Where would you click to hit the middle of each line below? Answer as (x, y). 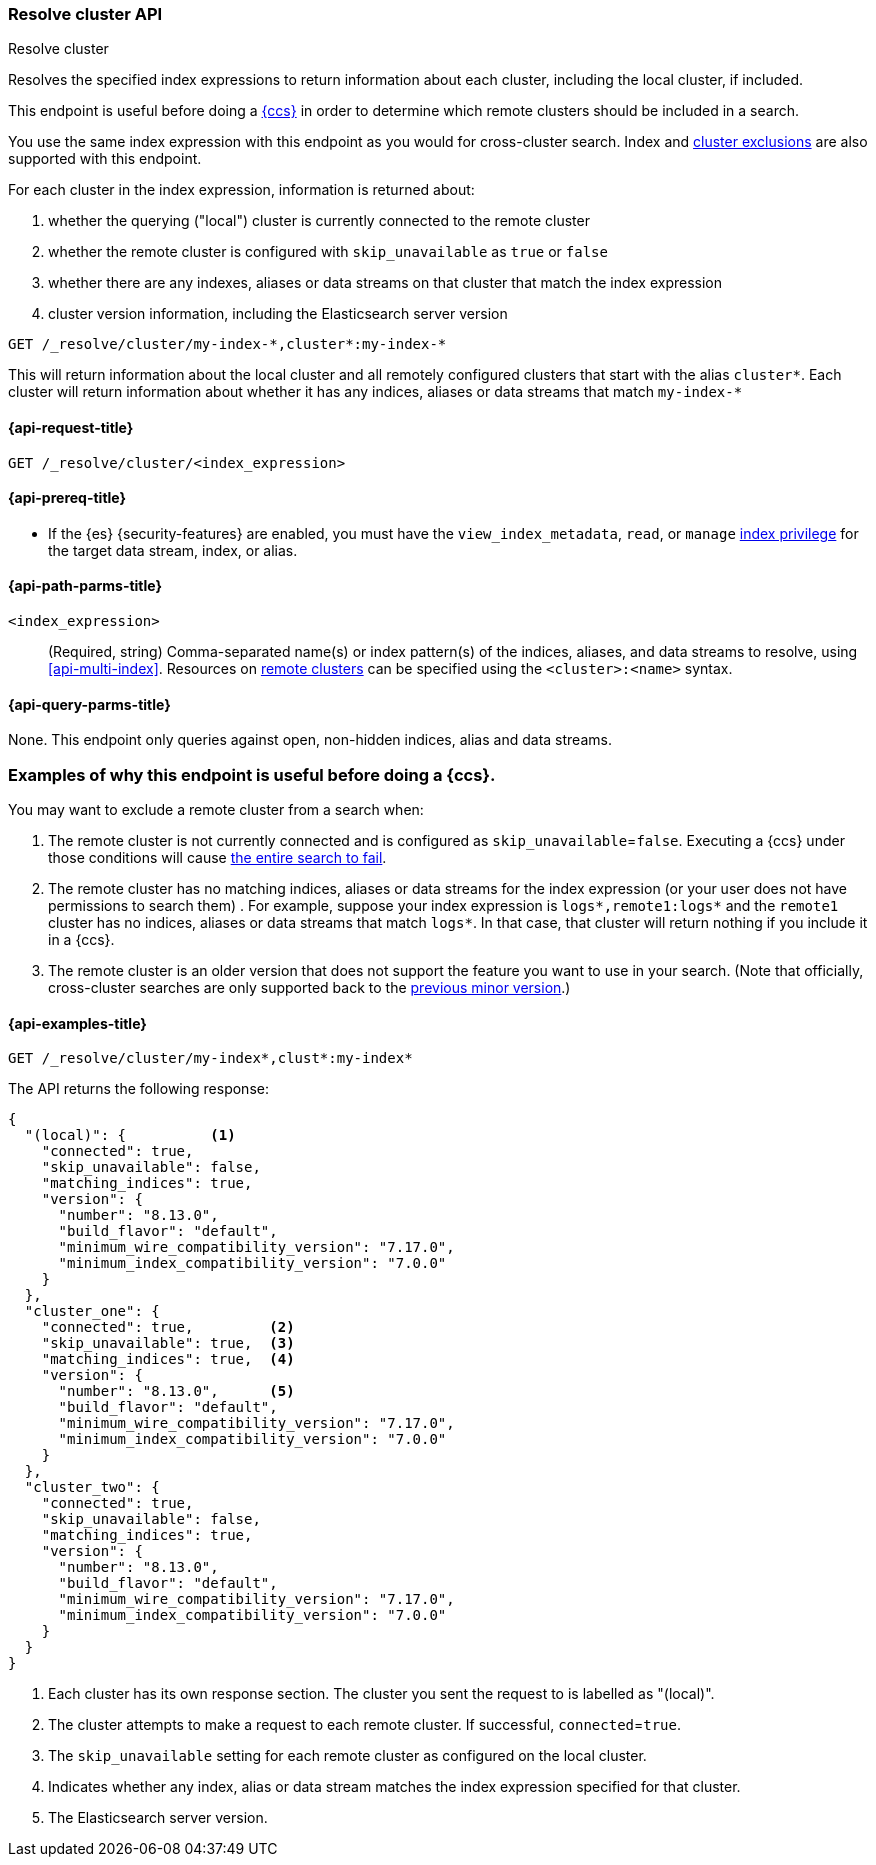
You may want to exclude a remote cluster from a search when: (216, 809)
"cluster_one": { (92, 1311)
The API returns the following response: (138, 1089)
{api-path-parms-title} (85, 586)
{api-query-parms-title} (89, 704)
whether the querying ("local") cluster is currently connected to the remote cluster (319, 221)
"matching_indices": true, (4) (168, 1359)
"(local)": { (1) (130, 1135)
